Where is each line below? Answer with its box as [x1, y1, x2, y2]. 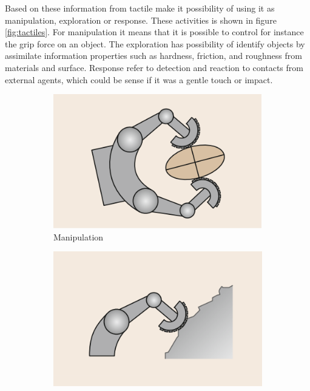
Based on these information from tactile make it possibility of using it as [5, 2, 275, 14]
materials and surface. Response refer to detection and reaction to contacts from [5, 61, 303, 73]
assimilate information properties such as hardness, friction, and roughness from [5, 49, 302, 62]
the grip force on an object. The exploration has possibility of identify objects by [5, 37, 305, 50]
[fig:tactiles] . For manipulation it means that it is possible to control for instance [5, 25, 304, 38]
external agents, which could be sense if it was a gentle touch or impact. [5, 73, 273, 86]
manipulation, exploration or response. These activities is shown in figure [5, 13, 277, 26]
